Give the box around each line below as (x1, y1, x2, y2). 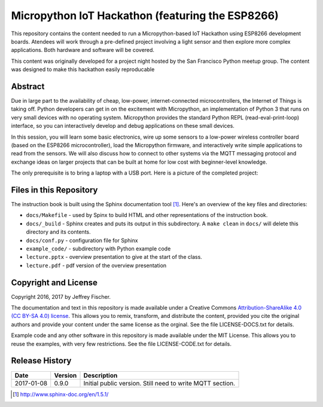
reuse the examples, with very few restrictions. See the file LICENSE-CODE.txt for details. (11, 340, 232, 347)
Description (83, 371, 118, 380)
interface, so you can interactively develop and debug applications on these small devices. (11, 123, 234, 130)
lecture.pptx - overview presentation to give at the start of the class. (26, 253, 203, 261)
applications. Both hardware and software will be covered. (11, 47, 155, 54)
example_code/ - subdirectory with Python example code (26, 245, 171, 252)
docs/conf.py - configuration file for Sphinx (26, 237, 138, 244)
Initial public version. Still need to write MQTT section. (83, 379, 236, 387)
